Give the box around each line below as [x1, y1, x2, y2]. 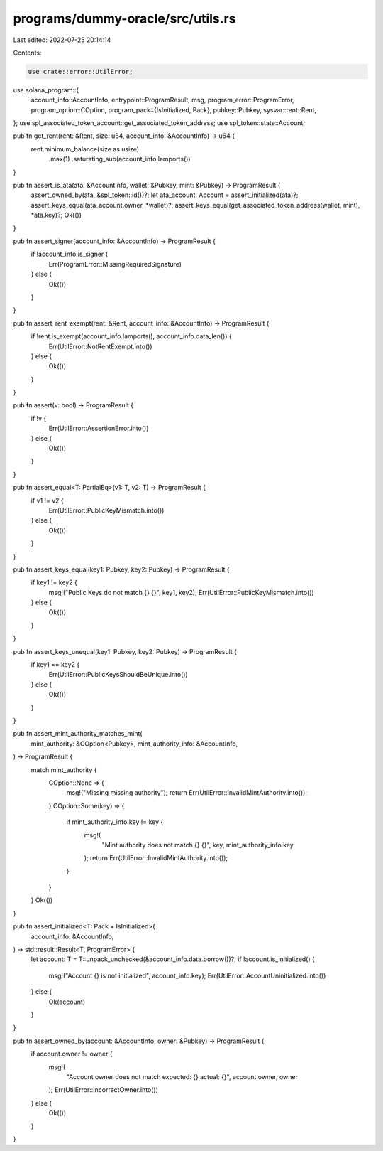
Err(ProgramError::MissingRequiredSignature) [48, 259, 182, 268]
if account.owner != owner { [30, 1049, 113, 1059]
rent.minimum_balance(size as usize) [30, 144, 140, 153]
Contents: [13, 48, 42, 57]
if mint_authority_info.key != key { [66, 818, 164, 826]
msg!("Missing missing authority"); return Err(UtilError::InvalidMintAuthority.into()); [66, 788, 308, 797]
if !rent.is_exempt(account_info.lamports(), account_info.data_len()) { [30, 332, 232, 341]
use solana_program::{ [13, 85, 79, 94]
